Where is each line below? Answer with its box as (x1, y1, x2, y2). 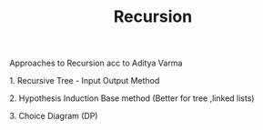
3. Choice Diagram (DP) (9, 111, 98, 122)
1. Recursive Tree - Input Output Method (9, 75, 160, 86)
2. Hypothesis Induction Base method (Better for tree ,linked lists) (9, 93, 255, 104)
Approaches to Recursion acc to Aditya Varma (9, 57, 183, 69)
